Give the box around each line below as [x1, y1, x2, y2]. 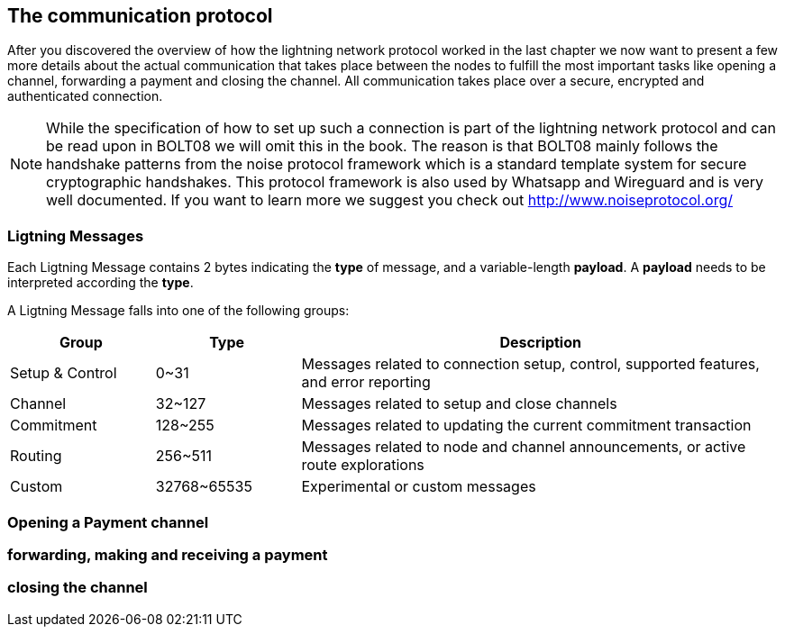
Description [499, 333, 581, 352]
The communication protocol [7, 5, 273, 27]
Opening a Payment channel [7, 512, 209, 531]
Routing [10, 447, 62, 466]
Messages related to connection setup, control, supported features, [301, 355, 760, 374]
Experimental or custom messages [301, 477, 536, 496]
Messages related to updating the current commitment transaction [301, 416, 752, 435]
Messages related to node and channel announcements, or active [301, 438, 746, 457]
